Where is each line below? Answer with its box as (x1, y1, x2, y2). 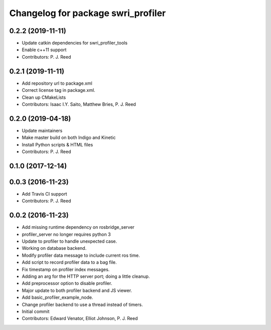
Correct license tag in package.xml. (22, 87, 95, 93)
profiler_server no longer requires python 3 (22, 231, 111, 237)
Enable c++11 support (22, 47, 67, 53)
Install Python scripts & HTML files (22, 141, 93, 147)
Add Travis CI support (22, 191, 67, 197)
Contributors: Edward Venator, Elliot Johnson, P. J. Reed (22, 315, 138, 321)
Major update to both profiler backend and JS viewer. (22, 287, 132, 293)
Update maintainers (22, 127, 63, 133)
